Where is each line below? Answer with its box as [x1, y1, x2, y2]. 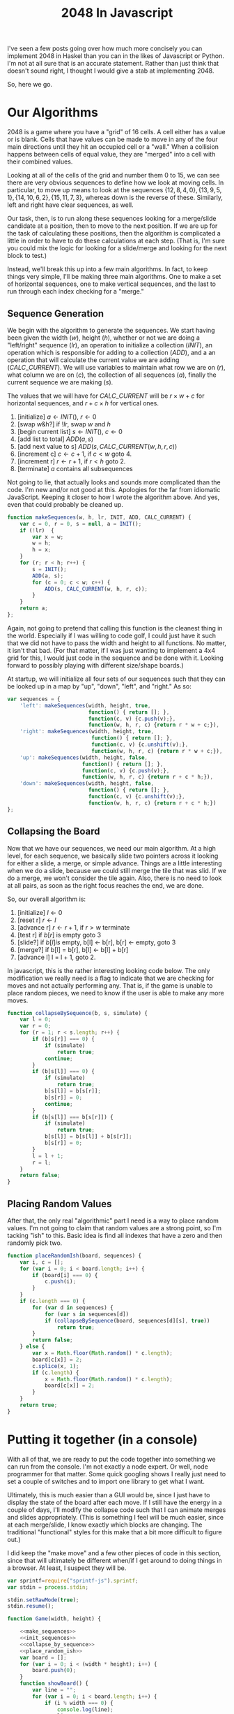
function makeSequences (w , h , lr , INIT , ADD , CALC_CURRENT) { [7, 514, 192, 521]
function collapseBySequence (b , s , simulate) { [7, 1009, 148, 1016]
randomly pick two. [7, 1239, 63, 1247]
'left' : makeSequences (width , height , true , [19, 702, 151, 709]
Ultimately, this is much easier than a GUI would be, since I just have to [7, 1490, 210, 1499]
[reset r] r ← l [17, 916, 56, 924]
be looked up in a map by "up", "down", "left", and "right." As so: [7, 682, 192, 690]
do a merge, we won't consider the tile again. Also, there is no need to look [7, 874, 222, 882]
